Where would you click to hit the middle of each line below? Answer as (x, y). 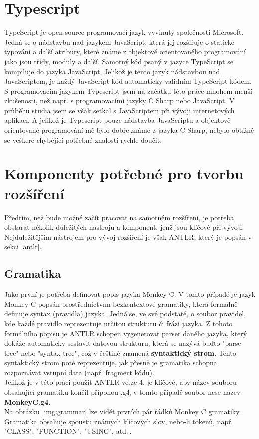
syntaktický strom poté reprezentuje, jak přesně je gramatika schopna (111, 363)
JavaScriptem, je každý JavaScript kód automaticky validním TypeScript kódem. (128, 81)
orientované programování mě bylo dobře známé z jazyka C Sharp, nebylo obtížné (129, 130)
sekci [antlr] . (23, 246)
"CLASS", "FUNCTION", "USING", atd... (68, 431)
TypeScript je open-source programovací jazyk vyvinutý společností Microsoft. (124, 32)
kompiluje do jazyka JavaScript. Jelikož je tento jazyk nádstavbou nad (112, 71)
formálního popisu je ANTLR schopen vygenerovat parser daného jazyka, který (126, 333)
